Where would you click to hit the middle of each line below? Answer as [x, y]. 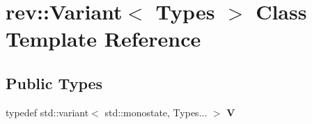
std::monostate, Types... [156, 112]
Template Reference [103, 39]
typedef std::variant [47, 112]
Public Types [54, 83]
